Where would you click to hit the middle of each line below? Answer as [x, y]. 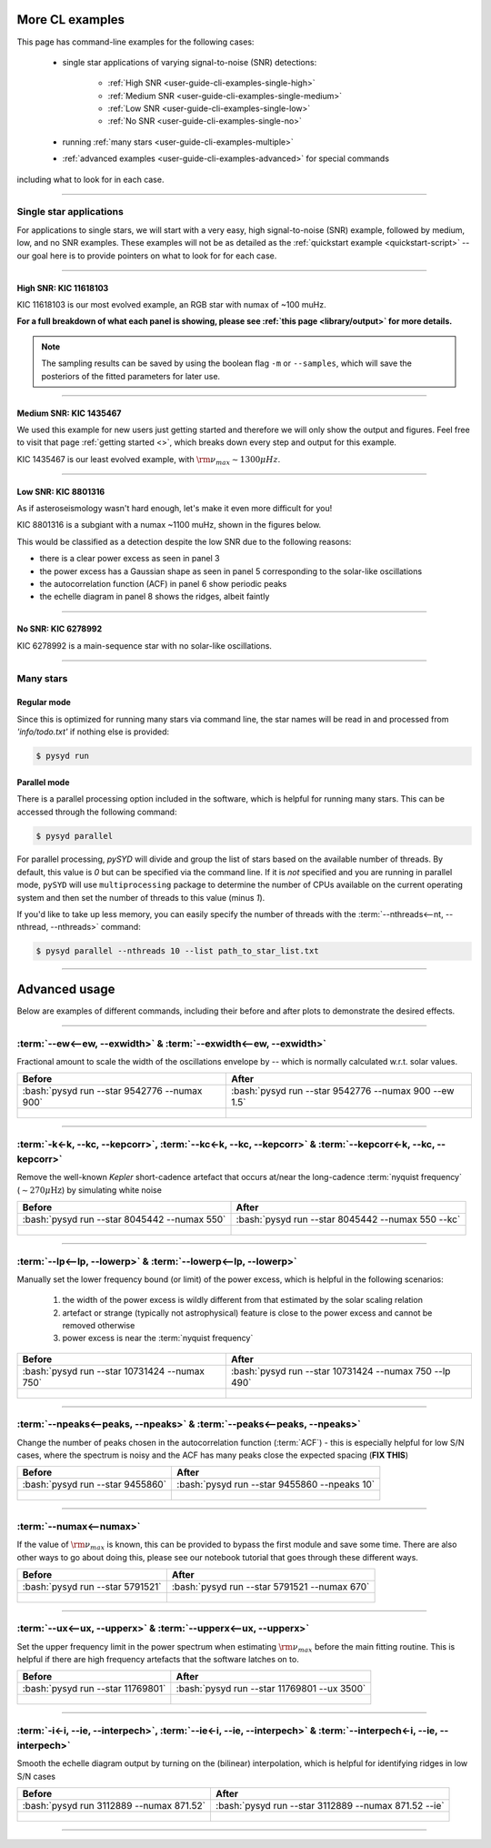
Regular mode [44, 702]
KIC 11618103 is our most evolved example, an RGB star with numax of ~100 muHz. [171, 304]
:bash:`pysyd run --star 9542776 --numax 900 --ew [343, 1091]
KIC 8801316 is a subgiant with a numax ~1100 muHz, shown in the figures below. [169, 525]
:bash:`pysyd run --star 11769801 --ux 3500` [271, 1689]
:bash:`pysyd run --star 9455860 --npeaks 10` [276, 1485]
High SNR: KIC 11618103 [63, 288]
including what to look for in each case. [90, 179]
